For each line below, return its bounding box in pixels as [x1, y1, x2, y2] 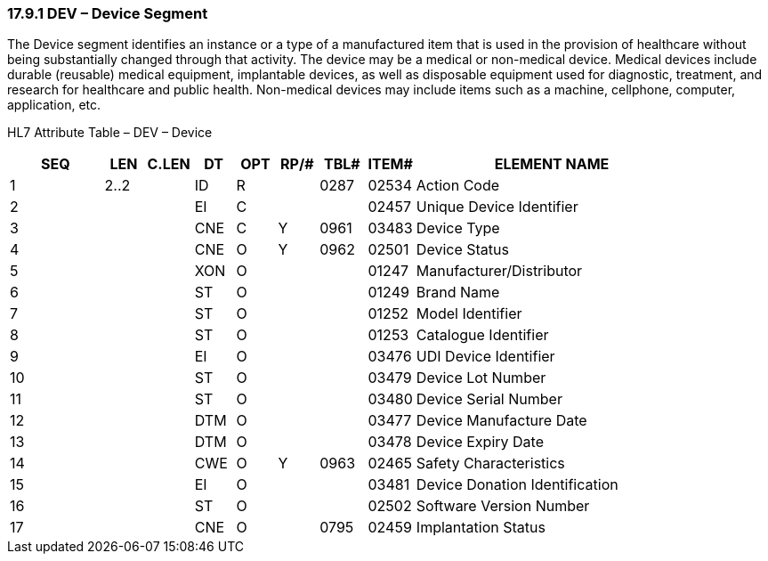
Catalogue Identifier [416, 326, 549, 345]
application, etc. [7, 97, 101, 113]
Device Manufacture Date [416, 411, 587, 430]
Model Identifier [416, 305, 522, 323]
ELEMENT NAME [494, 155, 610, 174]
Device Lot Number [416, 369, 546, 387]
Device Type [416, 219, 500, 238]
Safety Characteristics [416, 454, 565, 473]
